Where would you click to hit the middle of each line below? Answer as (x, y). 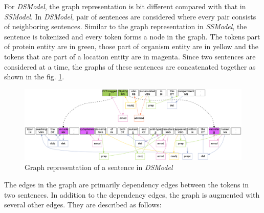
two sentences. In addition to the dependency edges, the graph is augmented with (132, 194)
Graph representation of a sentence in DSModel (99, 167)
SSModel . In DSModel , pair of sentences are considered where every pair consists (130, 16)
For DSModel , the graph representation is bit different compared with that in (125, 6)
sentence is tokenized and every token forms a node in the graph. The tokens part (132, 36)
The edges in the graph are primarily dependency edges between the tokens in (126, 185)
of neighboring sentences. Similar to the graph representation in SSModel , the (126, 26)
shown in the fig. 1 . (34, 77)
